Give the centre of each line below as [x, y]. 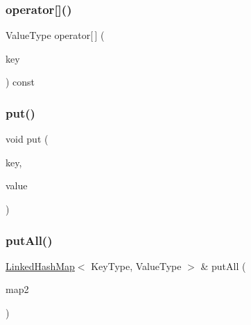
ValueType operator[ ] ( [55, 35]
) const [20, 82]
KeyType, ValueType [136, 265]
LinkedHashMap [40, 265]
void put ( [27, 139]
